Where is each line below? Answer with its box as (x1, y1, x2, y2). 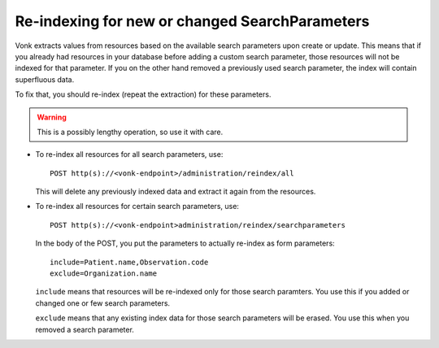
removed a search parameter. (35, 324, 134, 334)
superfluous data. (15, 74, 75, 85)
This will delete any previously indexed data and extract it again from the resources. (35, 187, 316, 197)
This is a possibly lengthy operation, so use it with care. (37, 127, 224, 137)
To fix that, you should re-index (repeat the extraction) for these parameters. (15, 89, 272, 99)
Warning (37, 112, 67, 122)
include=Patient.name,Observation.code (50, 257, 209, 267)
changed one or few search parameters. (35, 298, 171, 308)
